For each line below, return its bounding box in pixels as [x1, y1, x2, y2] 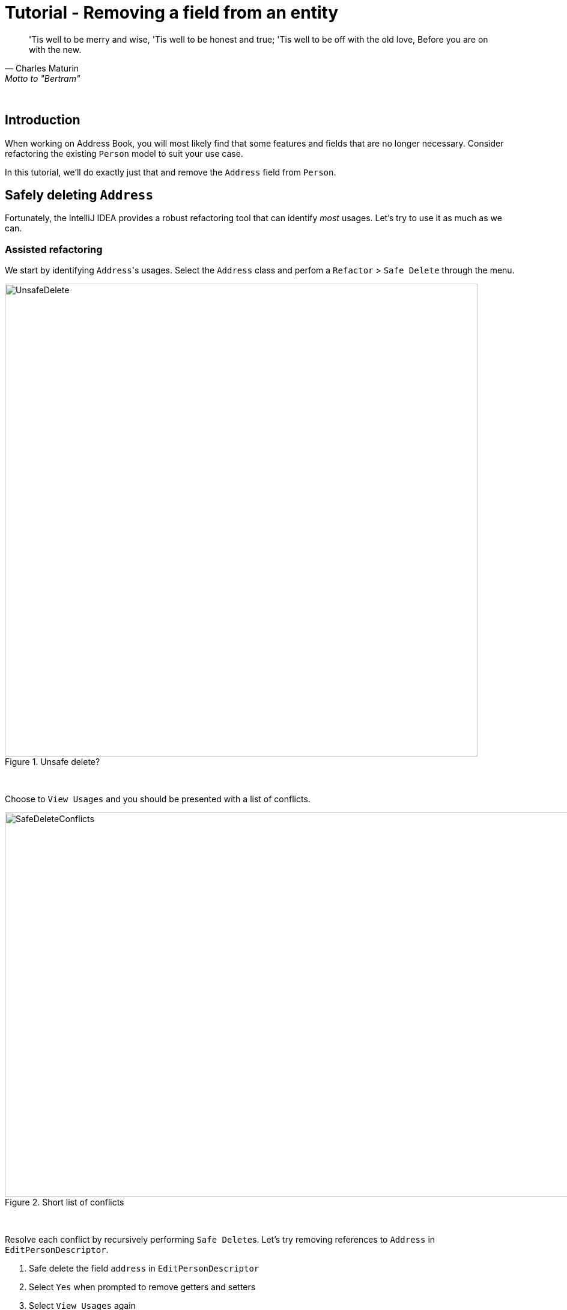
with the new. [29, 44, 82, 55]
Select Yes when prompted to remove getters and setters [29, 1282, 256, 1293]
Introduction [5, 112, 80, 128]
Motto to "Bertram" [5, 73, 80, 84]
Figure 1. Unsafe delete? [5, 757, 100, 767]
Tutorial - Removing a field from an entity [5, 2, 339, 23]
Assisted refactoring [5, 243, 103, 255]
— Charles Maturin [5, 62, 79, 73]
